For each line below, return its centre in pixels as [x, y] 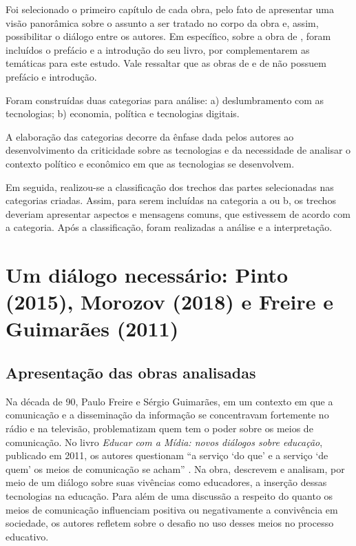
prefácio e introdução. [51, 76]
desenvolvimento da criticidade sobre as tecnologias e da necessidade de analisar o [178, 150]
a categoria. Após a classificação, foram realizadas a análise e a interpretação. [169, 227]
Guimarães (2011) [92, 328]
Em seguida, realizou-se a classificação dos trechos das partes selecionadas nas [170, 186]
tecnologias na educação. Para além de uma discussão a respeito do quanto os [169, 496]
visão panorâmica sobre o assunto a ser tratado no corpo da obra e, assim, [162, 22]
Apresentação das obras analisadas [131, 373]
